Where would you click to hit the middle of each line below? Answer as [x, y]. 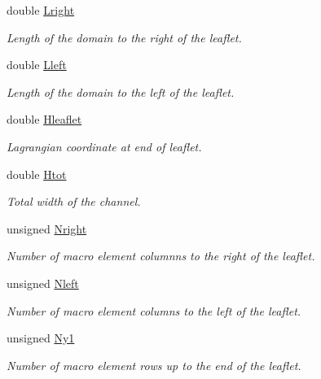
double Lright [41, 10]
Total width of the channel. [74, 201]
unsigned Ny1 [41, 338]
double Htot [37, 174]
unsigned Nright [47, 228]
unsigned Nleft [43, 283]
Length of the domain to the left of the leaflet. [121, 91]
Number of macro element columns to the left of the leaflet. [154, 310]
